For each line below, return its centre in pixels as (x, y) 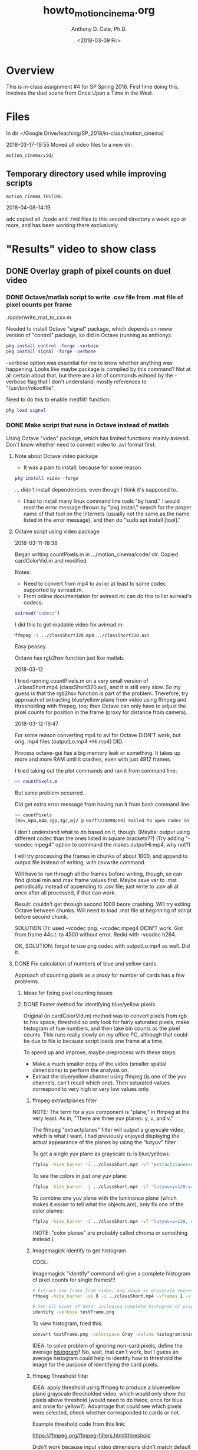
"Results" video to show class (81, 249)
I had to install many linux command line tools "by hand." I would (102, 501)
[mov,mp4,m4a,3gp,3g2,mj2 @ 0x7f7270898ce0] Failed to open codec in (102, 821)
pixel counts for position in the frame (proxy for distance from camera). (101, 712)
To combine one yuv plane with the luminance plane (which (104, 1198)
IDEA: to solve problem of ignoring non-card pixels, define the (107, 1346)
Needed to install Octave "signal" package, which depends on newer (90, 328)
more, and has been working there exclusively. (63, 225)
